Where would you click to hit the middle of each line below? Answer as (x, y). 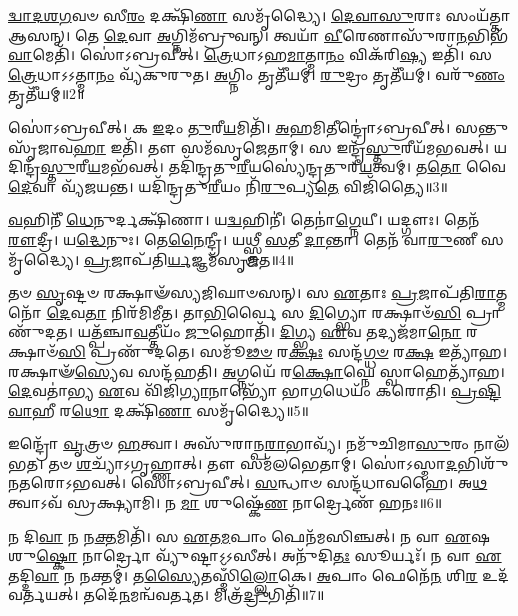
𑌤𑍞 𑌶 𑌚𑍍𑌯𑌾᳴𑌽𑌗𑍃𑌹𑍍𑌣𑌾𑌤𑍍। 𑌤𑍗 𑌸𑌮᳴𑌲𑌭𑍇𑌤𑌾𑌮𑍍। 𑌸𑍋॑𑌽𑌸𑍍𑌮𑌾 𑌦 (253, 462)
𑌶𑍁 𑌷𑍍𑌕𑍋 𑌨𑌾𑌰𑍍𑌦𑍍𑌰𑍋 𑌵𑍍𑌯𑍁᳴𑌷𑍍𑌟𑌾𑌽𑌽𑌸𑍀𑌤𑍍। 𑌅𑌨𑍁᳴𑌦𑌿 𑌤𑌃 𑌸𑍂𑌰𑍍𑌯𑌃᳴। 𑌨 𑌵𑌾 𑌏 (255, 555)
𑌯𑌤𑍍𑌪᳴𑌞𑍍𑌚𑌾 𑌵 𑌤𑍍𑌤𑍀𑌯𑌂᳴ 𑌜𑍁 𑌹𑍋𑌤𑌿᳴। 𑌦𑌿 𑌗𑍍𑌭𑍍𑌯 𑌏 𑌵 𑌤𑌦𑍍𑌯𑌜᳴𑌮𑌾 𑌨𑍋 (269, 331)
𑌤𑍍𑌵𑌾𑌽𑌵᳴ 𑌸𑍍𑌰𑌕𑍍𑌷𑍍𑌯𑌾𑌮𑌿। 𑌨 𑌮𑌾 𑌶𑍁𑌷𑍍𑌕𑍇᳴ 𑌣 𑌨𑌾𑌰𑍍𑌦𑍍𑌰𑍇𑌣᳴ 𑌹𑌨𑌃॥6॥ (225, 502)
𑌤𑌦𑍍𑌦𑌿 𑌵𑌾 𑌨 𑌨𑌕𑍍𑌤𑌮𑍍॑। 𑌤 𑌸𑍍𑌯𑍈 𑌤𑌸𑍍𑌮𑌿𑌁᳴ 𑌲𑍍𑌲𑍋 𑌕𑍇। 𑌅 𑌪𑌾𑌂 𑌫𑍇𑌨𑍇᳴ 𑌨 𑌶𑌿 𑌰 (243, 574)
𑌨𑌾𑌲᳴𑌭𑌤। (491, 443)
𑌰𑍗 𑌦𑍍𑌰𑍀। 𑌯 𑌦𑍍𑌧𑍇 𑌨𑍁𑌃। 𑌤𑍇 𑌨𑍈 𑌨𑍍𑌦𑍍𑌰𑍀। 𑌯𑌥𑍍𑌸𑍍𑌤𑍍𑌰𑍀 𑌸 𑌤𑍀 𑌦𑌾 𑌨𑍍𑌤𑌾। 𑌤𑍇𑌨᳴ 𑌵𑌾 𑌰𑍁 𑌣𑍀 (242, 238)
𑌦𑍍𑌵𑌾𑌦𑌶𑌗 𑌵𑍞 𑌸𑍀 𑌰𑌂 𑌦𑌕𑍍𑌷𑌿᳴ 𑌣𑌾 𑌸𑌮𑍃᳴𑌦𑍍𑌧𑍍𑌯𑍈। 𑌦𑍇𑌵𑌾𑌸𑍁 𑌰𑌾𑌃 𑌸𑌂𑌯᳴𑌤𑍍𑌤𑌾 (259, 15)
